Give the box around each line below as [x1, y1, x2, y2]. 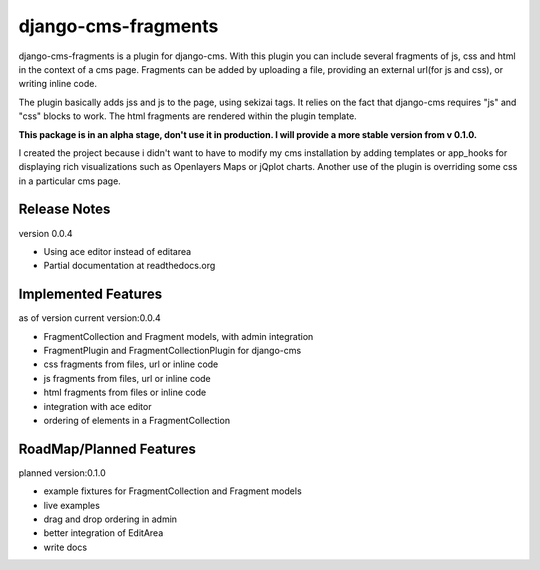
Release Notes [18, 201, 111, 218]
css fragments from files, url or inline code [43, 358, 219, 370]
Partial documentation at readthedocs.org [43, 260, 216, 272]
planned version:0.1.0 [18, 466, 107, 479]
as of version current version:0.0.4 [18, 312, 162, 324]
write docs [43, 541, 88, 553]
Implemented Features [18, 286, 163, 303]
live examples [43, 499, 100, 511]
